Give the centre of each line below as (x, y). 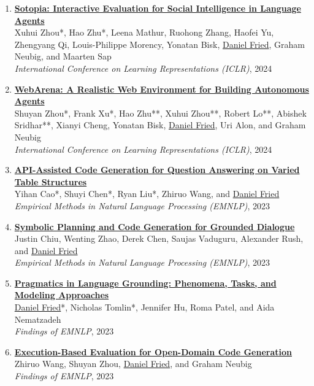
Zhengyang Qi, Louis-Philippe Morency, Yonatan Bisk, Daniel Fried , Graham (159, 44)
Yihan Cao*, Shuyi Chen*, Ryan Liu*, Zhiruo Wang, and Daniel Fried (147, 194)
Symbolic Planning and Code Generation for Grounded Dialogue (155, 226)
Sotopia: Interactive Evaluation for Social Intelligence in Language (158, 8)
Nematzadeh (38, 319)
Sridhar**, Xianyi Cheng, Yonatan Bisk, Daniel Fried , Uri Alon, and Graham (160, 125)
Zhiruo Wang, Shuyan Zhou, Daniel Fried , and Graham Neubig (133, 364)
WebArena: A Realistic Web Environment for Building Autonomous (162, 89)
